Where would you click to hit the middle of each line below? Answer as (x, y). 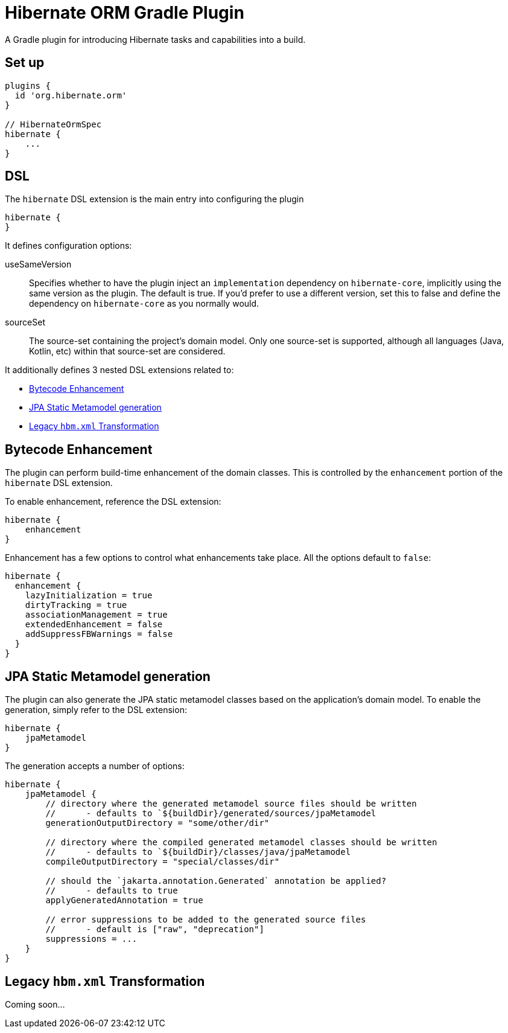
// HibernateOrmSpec (53, 124)
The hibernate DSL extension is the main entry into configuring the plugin (154, 199)
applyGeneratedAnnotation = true (124, 900)
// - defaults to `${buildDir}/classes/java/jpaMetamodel (198, 852)
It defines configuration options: (68, 246)
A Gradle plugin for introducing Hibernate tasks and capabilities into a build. (155, 39)
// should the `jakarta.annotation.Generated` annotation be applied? (216, 881)
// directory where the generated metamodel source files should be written (231, 804)
